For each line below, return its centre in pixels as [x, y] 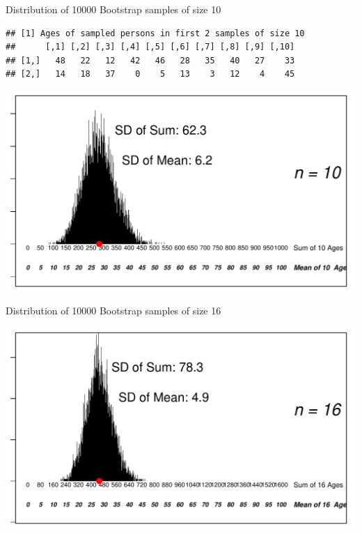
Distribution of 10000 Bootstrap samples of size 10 [113, 9]
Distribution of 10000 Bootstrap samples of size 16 [113, 311]
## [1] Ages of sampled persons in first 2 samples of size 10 [155, 33]
